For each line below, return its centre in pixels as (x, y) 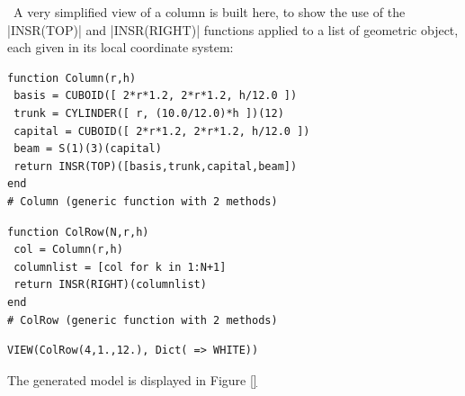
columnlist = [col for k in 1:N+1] (120, 267)
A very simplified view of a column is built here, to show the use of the (209, 12)
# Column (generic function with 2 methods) (143, 201)
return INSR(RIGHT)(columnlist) (110, 285)
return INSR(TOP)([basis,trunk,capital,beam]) (156, 166)
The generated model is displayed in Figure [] (132, 379)
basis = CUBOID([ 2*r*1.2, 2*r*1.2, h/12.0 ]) (156, 96)
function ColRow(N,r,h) (78, 232)
